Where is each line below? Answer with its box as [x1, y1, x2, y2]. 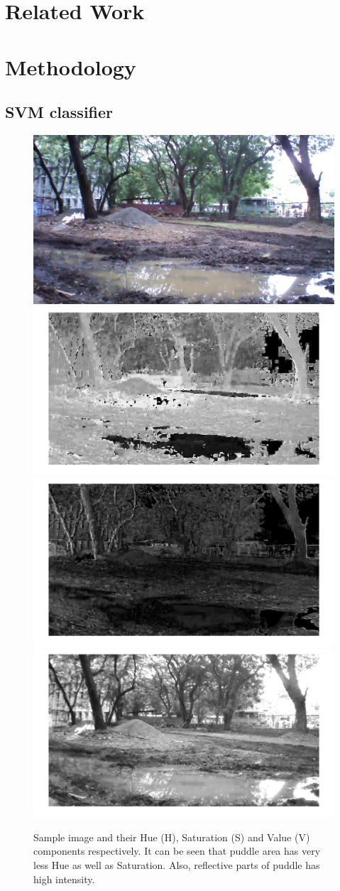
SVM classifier [5, 101, 114, 123]
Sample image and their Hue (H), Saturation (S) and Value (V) [33, 829, 310, 844]
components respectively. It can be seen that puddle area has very [33, 843, 321, 858]
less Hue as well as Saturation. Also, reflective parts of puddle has [33, 858, 320, 873]
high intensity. [33, 871, 95, 886]
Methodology [5, 52, 136, 81]
